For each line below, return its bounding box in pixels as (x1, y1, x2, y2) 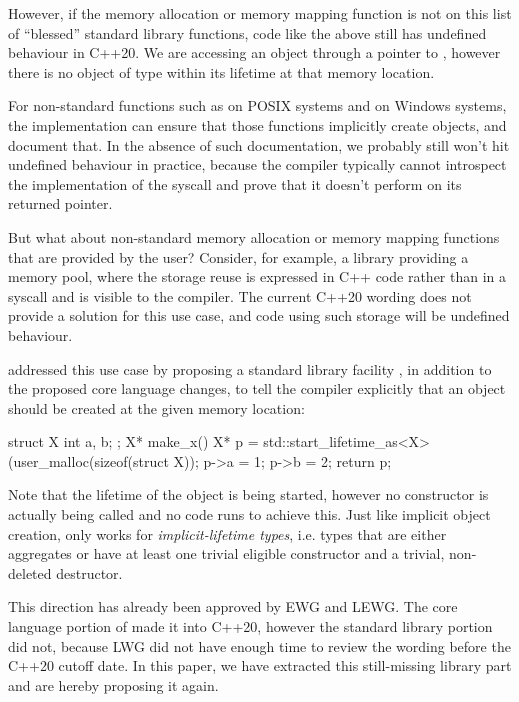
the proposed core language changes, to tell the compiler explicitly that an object (8, 378, 506, 399)
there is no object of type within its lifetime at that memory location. (8, 61, 435, 82)
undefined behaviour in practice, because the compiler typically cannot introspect (8, 154, 507, 175)
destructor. (56, 562, 123, 583)
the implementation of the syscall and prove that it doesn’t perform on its (8, 173, 462, 194)
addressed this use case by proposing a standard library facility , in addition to (8, 358, 492, 379)
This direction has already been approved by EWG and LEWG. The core (8, 596, 458, 617)
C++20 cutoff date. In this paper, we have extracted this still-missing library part (8, 655, 512, 676)
